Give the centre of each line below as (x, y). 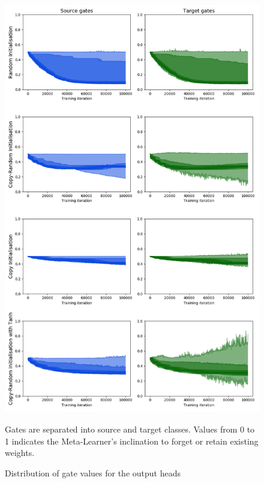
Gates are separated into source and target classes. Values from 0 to (130, 429)
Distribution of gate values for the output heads (93, 472)
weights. (20, 453)
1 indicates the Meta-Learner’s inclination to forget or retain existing (132, 441)
